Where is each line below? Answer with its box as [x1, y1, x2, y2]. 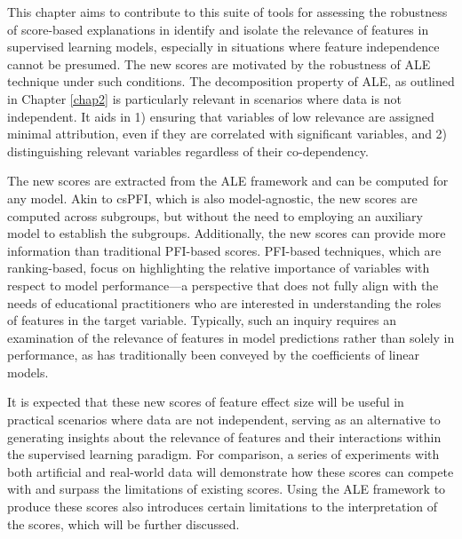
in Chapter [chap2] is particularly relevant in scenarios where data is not [7, 89, 402, 107]
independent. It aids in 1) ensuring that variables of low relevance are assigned [7, 107, 434, 125]
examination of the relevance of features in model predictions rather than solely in [7, 328, 455, 346]
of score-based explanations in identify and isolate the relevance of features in [7, 20, 429, 38]
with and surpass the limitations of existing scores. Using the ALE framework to [7, 480, 446, 498]
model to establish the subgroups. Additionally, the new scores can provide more [7, 224, 446, 242]
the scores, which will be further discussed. [7, 514, 240, 533]
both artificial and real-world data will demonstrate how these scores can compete [7, 462, 454, 480]
